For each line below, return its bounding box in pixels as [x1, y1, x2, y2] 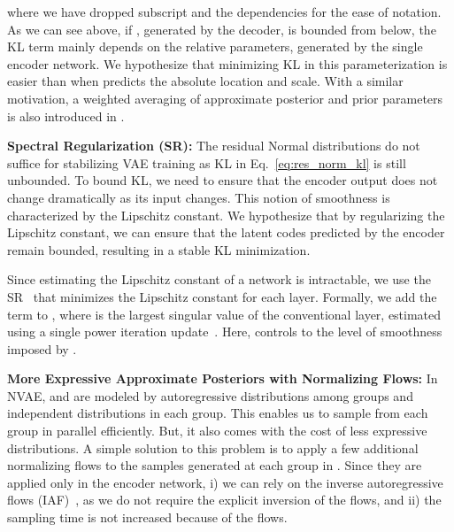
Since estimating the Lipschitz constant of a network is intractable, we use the [7, 270, 431, 289]
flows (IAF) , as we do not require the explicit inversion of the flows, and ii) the [7, 490, 442, 509]
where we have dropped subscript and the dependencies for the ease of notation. [7, 3, 442, 20]
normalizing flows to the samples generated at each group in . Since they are [7, 456, 422, 474]
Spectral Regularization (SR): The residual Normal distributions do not [7, 136, 420, 155]
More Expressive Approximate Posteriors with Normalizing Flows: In [7, 369, 438, 388]
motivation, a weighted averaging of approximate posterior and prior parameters [7, 89, 443, 107]
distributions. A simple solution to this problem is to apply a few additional [7, 438, 419, 457]
